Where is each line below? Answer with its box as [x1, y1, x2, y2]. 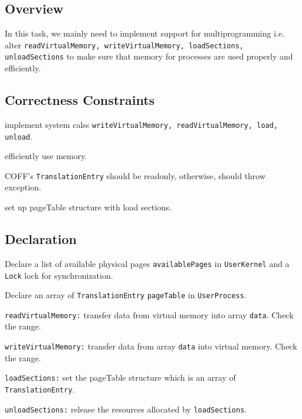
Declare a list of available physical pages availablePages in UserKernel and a [5, 257, 290, 269]
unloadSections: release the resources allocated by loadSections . [5, 402, 247, 415]
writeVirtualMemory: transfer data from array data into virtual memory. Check [5, 340, 297, 352]
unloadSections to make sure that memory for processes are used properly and [5, 50, 293, 62]
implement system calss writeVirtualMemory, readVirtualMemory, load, [5, 118, 278, 130]
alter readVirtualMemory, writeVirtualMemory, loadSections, [5, 38, 244, 51]
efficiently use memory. [5, 150, 87, 162]
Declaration [5, 230, 77, 248]
